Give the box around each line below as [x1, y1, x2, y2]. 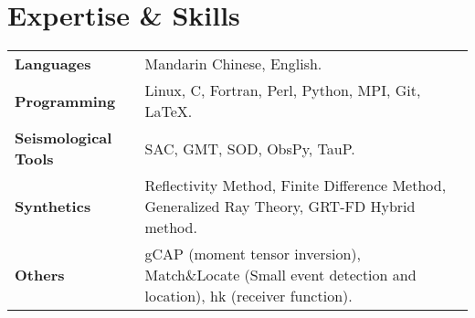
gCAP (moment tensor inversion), [144, 243, 361, 265]
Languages [15, 53, 91, 75]
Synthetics [15, 196, 91, 217]
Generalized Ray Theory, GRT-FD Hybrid [144, 196, 416, 217]
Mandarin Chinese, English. [144, 53, 322, 75]
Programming [15, 90, 116, 111]
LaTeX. [144, 101, 193, 122]
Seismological [15, 127, 112, 149]
